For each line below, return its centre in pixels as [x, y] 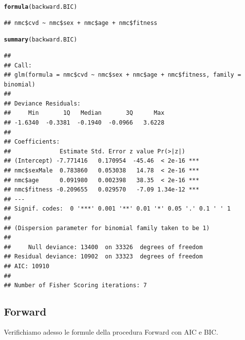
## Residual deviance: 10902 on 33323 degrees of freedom [104, 257]
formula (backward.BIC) [41, 7]
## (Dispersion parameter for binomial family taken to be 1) [107, 228]
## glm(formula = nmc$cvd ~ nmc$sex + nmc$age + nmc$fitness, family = [122, 75]
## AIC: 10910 [27, 266]
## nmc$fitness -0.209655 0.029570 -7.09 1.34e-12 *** [102, 190]
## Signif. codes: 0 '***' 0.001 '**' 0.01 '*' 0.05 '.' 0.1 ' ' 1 [117, 209]
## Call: [18, 65]
